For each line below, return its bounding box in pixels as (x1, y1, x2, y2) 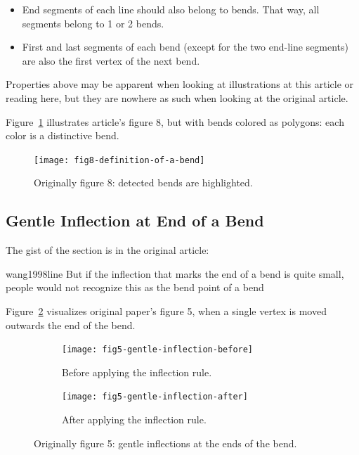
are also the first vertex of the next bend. (22, 53, 200, 68)
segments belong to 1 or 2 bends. (22, 15, 164, 30)
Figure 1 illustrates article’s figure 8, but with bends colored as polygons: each (6, 114, 344, 129)
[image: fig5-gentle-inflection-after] (62, 392, 248, 402)
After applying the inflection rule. (62, 412, 207, 427)
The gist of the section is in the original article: (6, 243, 209, 257)
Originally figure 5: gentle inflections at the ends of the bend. (34, 435, 297, 450)
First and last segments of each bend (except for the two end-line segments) (22, 39, 349, 54)
